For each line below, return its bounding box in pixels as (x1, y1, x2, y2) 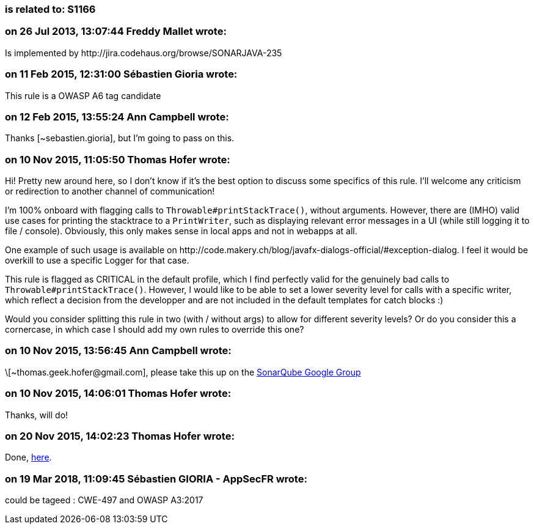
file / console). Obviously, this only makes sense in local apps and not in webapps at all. (5, 226, 357, 236)
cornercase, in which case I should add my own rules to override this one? (5, 324, 304, 335)
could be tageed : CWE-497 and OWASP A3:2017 (5, 495, 203, 505)
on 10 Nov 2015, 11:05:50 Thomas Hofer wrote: (5, 153, 230, 166)
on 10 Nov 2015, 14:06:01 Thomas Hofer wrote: (5, 387, 232, 400)
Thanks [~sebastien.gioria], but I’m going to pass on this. (5, 133, 235, 144)
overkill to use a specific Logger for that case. (5, 255, 189, 265)
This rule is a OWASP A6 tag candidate (5, 90, 161, 101)
